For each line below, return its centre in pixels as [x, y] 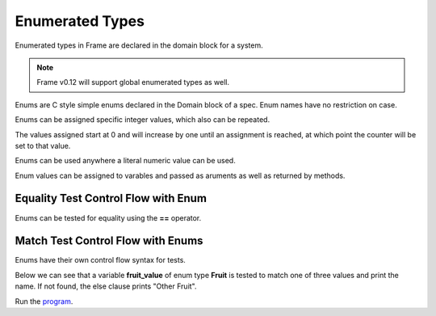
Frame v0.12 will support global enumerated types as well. [133, 82]
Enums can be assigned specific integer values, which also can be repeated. [143, 120]
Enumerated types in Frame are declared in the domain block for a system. [139, 45]
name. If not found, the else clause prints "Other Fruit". [106, 286]
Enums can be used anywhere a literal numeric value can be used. [125, 161]
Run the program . [44, 301]
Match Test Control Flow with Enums [109, 241]
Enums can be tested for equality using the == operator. [108, 217]
